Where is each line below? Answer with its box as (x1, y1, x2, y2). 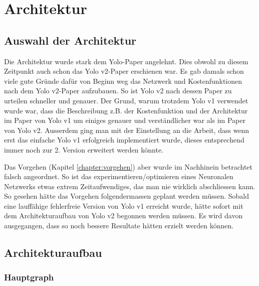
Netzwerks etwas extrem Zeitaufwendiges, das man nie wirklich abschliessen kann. (4, 181, 255, 191)
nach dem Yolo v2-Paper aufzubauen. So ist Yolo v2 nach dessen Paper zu (4, 85, 232, 96)
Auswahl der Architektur (4, 32, 137, 48)
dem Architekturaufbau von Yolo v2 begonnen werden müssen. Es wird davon (4, 210, 243, 221)
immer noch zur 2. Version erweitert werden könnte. (4, 144, 164, 155)
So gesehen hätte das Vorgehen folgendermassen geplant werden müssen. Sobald (4, 191, 249, 201)
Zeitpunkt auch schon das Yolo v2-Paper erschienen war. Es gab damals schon (4, 66, 244, 76)
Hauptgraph (4, 271, 54, 283)
